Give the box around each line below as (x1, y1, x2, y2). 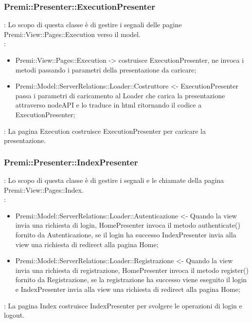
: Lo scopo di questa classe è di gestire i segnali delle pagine (4, 19, 182, 30)
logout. (4, 310, 25, 320)
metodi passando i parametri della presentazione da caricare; (15, 64, 197, 74)
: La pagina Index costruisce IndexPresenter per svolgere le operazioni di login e (4, 300, 242, 310)
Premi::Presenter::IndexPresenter (4, 156, 138, 168)
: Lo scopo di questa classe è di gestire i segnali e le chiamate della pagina (4, 175, 224, 185)
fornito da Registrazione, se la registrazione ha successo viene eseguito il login (15, 274, 247, 285)
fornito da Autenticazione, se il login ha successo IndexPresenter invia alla (15, 229, 236, 239)
